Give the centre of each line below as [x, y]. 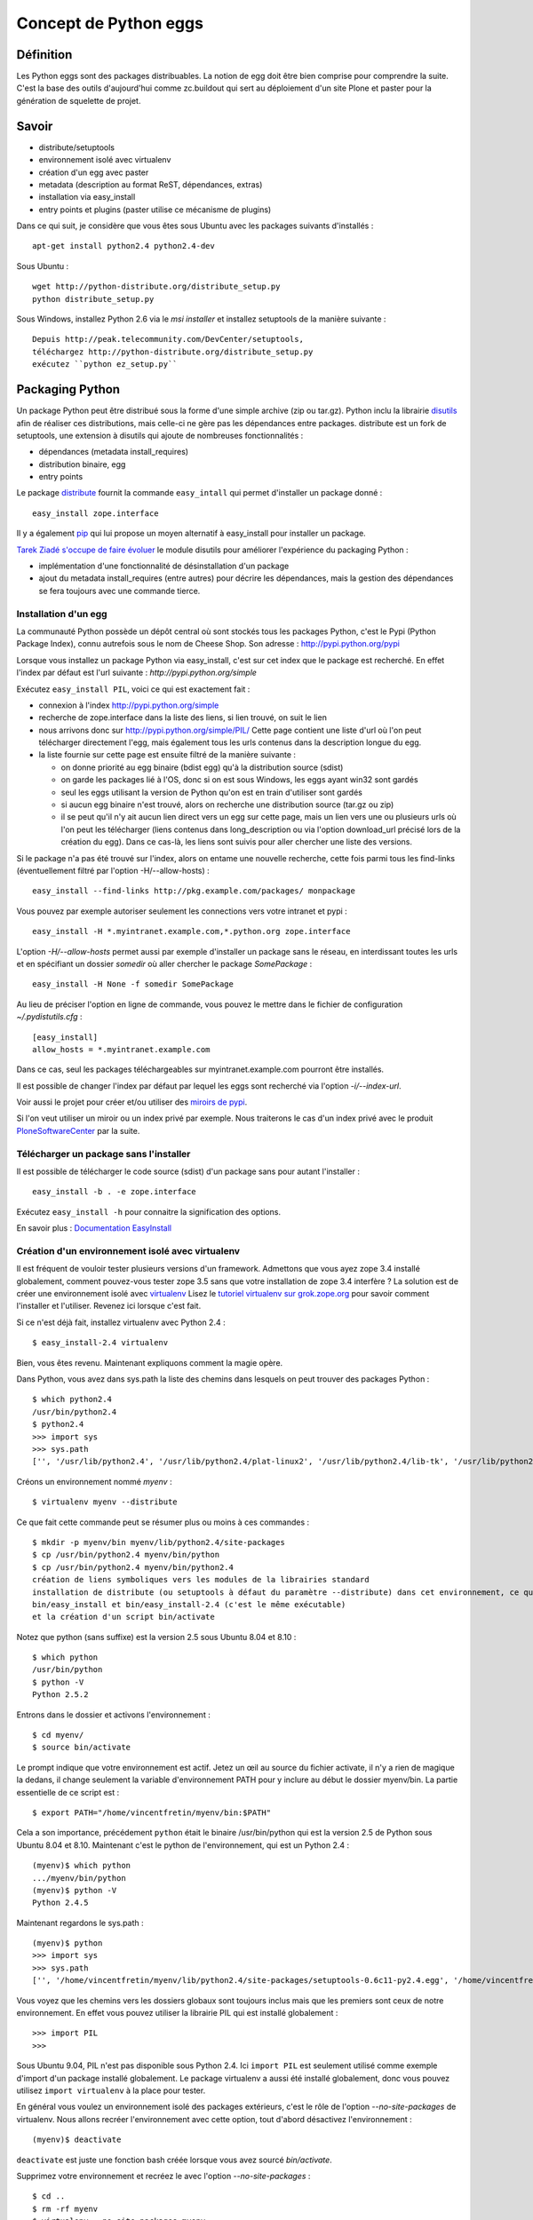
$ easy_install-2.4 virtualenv [100, 1343]
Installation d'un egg [62, 614]
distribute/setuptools [77, 147]
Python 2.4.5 [60, 1903]
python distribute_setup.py [93, 299]
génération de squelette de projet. [79, 100]
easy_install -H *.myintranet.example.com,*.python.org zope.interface [191, 932]
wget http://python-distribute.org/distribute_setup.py [156, 287]
